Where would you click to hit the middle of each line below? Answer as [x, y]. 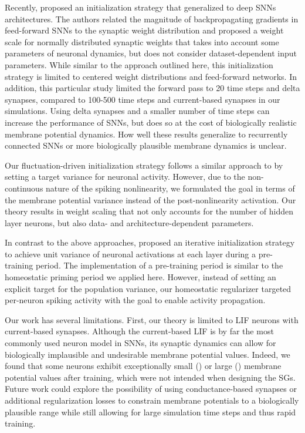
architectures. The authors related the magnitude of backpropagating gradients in [152, 19]
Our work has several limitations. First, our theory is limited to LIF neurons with [152, 319]
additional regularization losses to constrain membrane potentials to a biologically [152, 400]
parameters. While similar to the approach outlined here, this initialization [139, 64]
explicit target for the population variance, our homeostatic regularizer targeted [148, 288]
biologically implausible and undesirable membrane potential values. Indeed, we [148, 354]
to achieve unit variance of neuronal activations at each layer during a [131, 254]
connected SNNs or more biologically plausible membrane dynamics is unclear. [146, 145]
